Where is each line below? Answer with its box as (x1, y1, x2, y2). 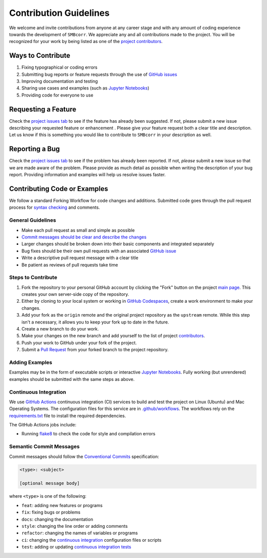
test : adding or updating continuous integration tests (21, 544, 132, 550)
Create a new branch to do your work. (21, 326, 99, 332)
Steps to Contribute (9, 274, 57, 281)
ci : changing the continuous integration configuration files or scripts (21, 537, 162, 543)
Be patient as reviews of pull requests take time (21, 262, 118, 268)
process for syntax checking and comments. (9, 204, 100, 210)
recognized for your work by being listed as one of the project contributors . (9, 39, 163, 45)
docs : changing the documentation (21, 516, 93, 522)
